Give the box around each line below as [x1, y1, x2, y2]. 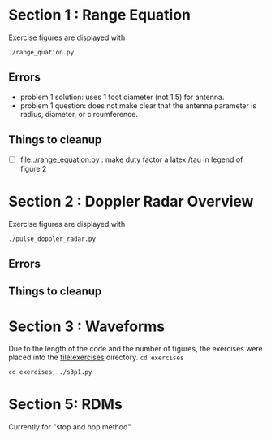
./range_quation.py [8, 48, 75, 56]
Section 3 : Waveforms [8, 317, 165, 335]
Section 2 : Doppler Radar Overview [8, 192, 254, 211]
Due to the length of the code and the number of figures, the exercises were [8, 344, 263, 354]
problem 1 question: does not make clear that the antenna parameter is [19, 100, 257, 111]
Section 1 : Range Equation [8, 6, 191, 24]
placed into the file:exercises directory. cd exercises [8, 352, 184, 363]
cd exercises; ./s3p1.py [8, 368, 92, 377]
